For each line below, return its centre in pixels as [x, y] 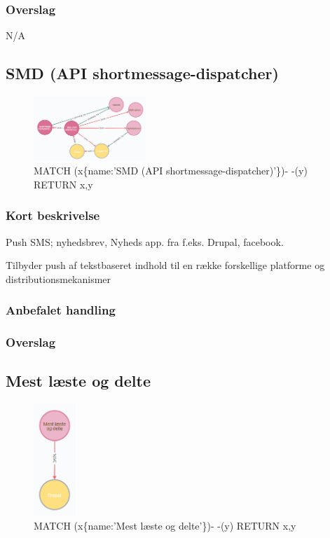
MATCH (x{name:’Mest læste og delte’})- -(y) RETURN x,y [165, 525]
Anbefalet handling [61, 310]
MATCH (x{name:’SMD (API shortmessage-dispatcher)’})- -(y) [171, 171]
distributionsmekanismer [59, 278]
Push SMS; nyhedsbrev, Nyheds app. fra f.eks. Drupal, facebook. [145, 241]
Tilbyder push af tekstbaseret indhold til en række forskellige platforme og [165, 265]
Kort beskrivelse [53, 215]
